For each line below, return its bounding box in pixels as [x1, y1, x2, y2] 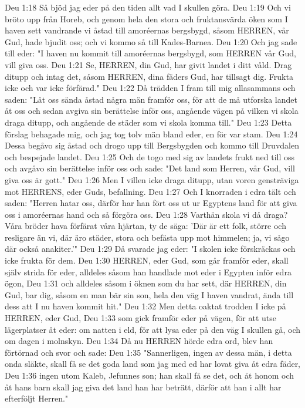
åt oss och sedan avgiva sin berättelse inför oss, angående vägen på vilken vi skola [5, 104, 299, 117]
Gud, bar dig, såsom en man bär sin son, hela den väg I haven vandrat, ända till [5, 288, 294, 301]
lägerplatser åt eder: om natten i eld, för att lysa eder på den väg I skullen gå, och [5, 323, 301, 335]
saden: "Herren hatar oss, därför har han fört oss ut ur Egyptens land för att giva [5, 197, 297, 209]
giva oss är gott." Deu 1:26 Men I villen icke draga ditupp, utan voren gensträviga [5, 173, 299, 186]
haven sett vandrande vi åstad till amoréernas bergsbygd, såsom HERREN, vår [5, 24, 289, 36]
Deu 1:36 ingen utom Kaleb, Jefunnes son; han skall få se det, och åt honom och [5, 369, 294, 381]
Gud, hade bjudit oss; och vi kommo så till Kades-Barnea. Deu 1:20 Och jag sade [5, 35, 297, 48]
